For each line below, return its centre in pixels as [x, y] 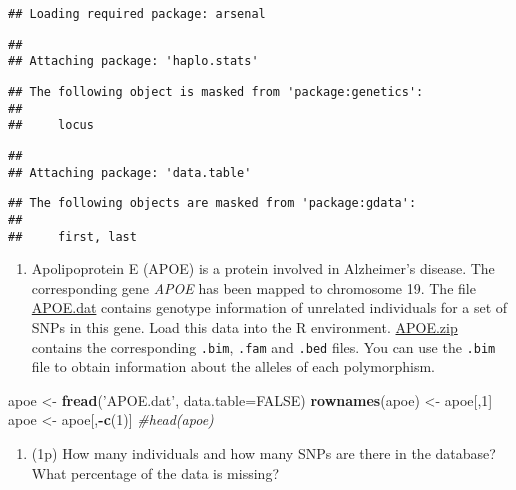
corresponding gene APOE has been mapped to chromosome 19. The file [253, 287]
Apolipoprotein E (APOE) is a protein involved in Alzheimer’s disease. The [263, 268]
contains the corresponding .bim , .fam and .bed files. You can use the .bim [263, 346]
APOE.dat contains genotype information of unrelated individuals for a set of [269, 307]
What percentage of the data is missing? [155, 472]
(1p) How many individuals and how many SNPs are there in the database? [263, 453]
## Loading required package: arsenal [137, 14]
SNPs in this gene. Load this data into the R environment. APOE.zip [244, 327]
